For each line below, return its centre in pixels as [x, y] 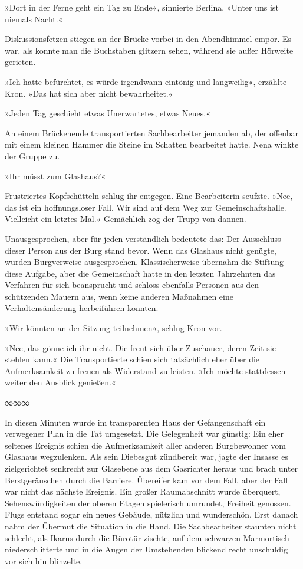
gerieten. [20, 62]
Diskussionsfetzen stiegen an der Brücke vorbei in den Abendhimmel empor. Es [148, 39]
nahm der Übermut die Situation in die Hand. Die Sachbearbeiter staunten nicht [151, 526]
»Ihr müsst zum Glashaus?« [55, 176]
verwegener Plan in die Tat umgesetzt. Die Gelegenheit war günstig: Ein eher [144, 434]
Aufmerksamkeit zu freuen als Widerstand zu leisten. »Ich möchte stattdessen [145, 370]
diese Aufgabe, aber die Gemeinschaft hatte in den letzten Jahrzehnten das [140, 273]
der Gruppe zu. [32, 156]
